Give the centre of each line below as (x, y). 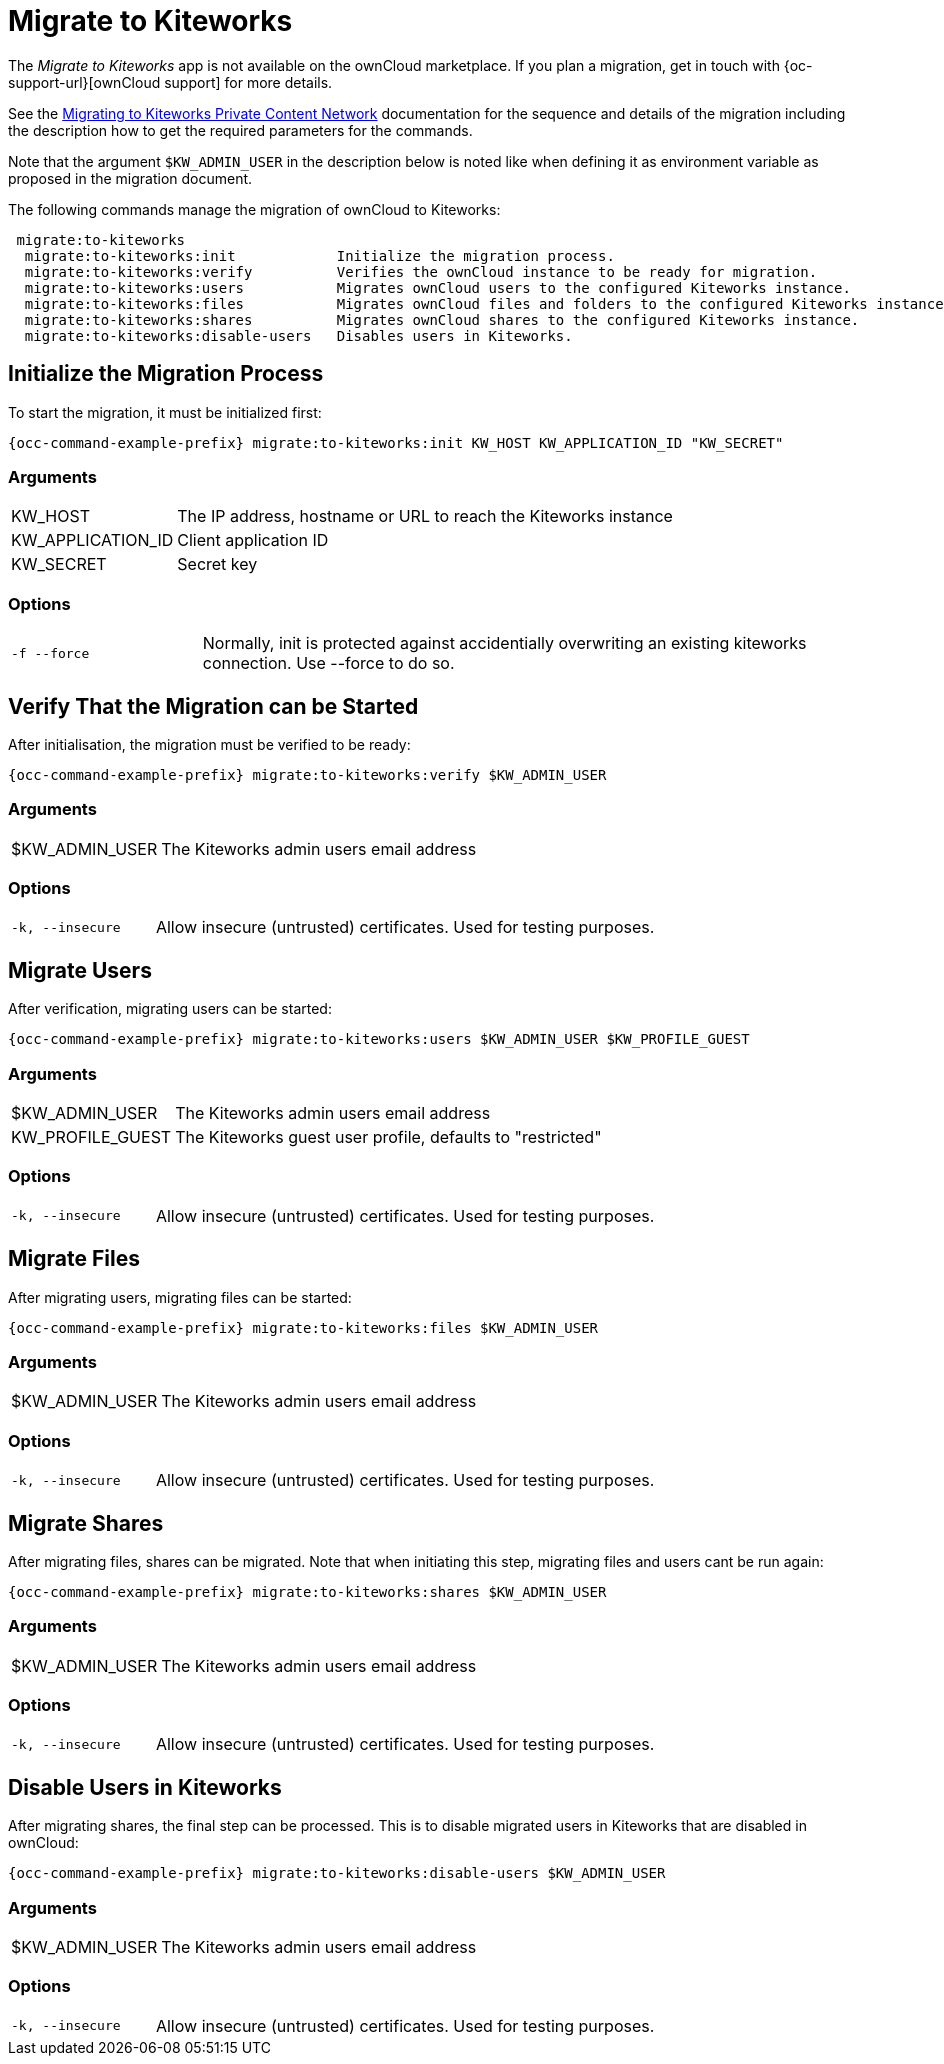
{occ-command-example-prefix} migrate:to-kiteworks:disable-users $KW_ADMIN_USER (337, 1873)
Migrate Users (80, 970)
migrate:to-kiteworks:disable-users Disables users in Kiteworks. (298, 335)
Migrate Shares (86, 1523)
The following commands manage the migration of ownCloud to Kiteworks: (254, 209)
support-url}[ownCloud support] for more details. (170, 82)
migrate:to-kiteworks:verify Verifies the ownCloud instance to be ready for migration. (421, 271)
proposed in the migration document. (130, 178)
